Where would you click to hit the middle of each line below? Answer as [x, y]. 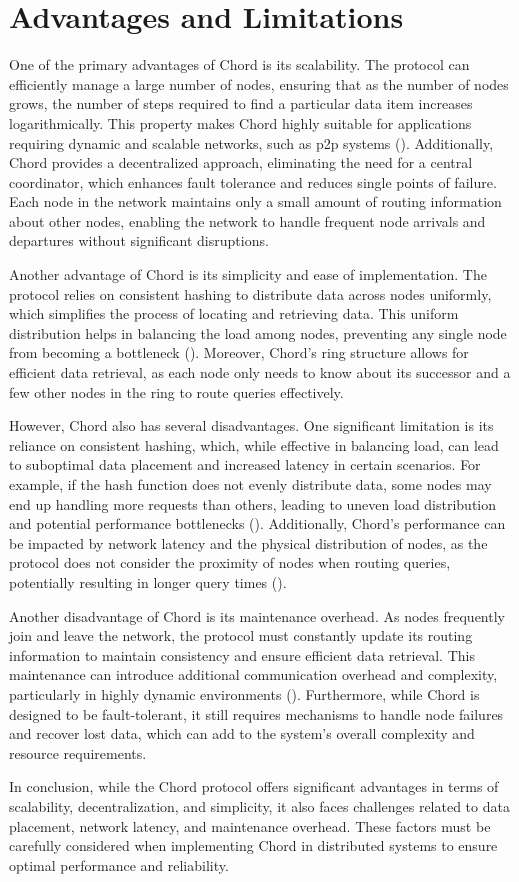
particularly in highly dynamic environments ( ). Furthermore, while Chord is [244, 693]
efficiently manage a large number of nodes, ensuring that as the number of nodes [259, 83]
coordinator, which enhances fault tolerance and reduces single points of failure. [253, 181]
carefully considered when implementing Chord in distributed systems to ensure [253, 845]
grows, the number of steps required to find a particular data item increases [241, 103]
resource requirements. [78, 752]
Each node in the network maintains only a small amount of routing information [255, 201]
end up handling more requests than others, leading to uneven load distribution [253, 503]
